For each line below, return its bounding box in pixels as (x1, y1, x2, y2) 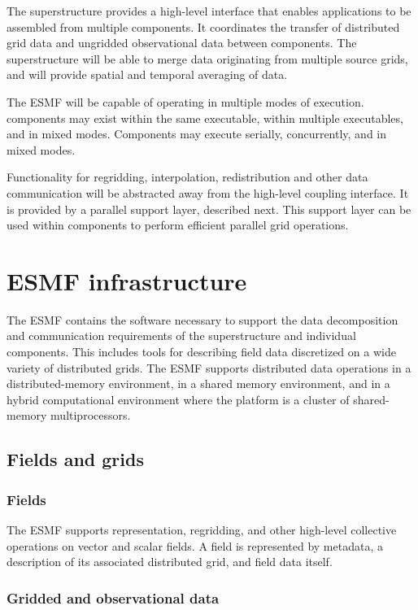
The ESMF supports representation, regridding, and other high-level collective (7, 521, 397, 538)
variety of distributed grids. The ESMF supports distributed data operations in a (7, 359, 411, 376)
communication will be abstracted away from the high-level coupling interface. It (7, 184, 409, 201)
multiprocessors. (50, 407, 131, 424)
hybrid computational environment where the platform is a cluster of (7, 390, 350, 407)
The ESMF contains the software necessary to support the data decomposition (7, 311, 398, 328)
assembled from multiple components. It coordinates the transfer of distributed (7, 18, 400, 35)
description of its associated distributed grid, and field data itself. (7, 553, 333, 570)
